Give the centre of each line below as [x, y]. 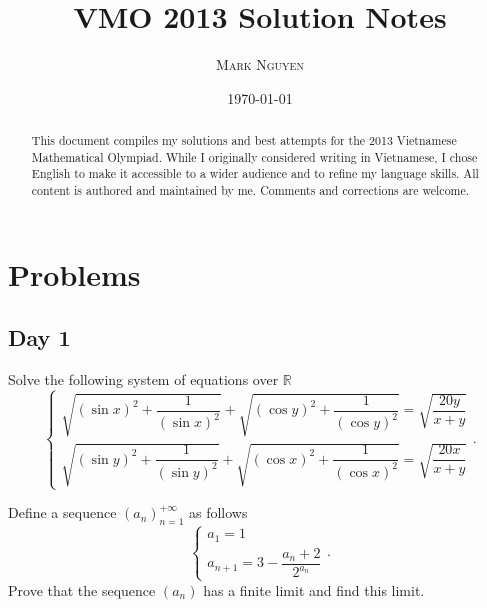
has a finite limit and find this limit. [314, 589]
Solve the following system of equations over [143, 379]
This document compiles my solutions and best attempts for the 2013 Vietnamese [244, 140]
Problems [74, 273]
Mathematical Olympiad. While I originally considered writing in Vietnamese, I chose [254, 156]
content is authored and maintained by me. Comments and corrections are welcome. [250, 190]
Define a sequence [62, 512]
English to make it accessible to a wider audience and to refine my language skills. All [255, 173]
